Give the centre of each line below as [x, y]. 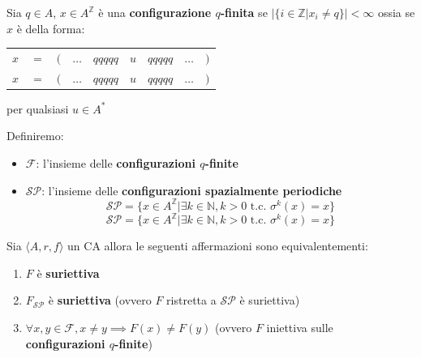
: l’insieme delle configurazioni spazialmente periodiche [192, 190]
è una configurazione [155, 12]
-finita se [244, 12]
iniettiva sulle [300, 328]
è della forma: [51, 28]
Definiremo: [35, 136]
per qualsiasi [38, 108]
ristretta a [191, 300]
